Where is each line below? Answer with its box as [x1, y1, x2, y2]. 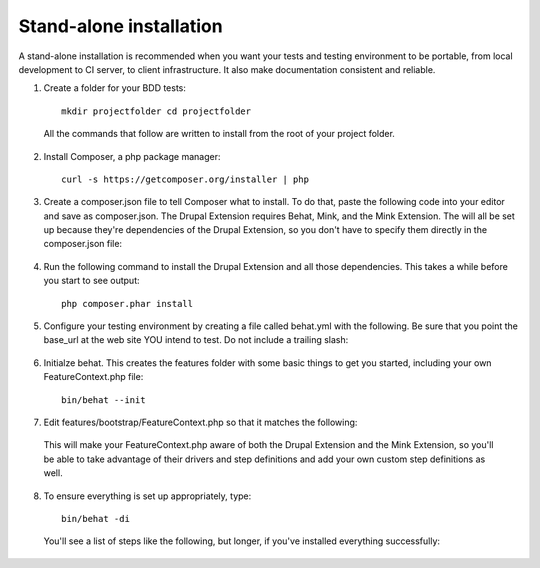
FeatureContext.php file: [43, 371, 144, 383]
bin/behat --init [61, 394, 146, 405]
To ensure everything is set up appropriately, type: [43, 490, 252, 502]
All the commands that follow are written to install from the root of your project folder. [43, 128, 395, 140]
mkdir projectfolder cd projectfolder [61, 105, 252, 117]
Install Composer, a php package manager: [43, 150, 221, 162]
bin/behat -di [61, 513, 130, 524]
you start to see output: [43, 275, 140, 287]
